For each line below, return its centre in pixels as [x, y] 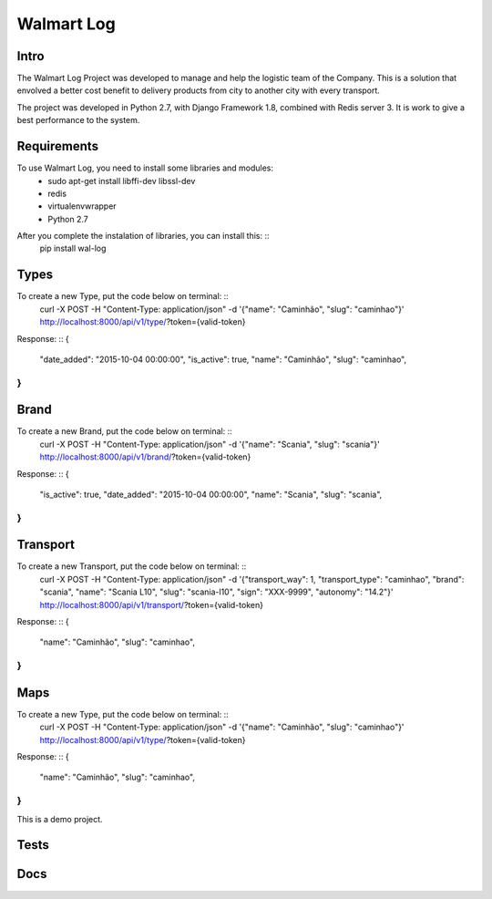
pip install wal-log [73, 248]
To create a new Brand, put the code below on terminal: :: [124, 431]
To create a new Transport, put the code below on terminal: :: [132, 566]
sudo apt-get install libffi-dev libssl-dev [122, 181]
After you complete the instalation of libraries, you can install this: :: [143, 236]
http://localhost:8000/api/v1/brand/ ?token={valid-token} [145, 457]
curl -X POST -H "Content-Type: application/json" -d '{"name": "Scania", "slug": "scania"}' [210, 444]
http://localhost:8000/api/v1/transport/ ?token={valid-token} [152, 604]
